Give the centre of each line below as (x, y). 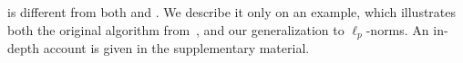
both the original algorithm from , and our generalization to (176, 29)
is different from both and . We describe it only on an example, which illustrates (232, 12)
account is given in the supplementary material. (176, 48)
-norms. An (397, 29)
